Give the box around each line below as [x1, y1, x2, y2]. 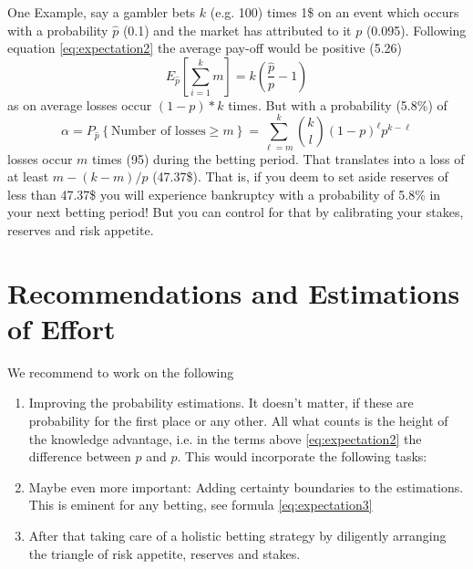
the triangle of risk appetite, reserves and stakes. [28, 543, 301, 563]
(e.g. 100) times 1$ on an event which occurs [210, 3, 459, 21]
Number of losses [111, 125, 206, 139]
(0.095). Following [365, 20, 467, 39]
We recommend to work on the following [7, 362, 234, 381]
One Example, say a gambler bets [7, 3, 196, 21]
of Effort [7, 309, 116, 347]
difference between [28, 447, 131, 466]
